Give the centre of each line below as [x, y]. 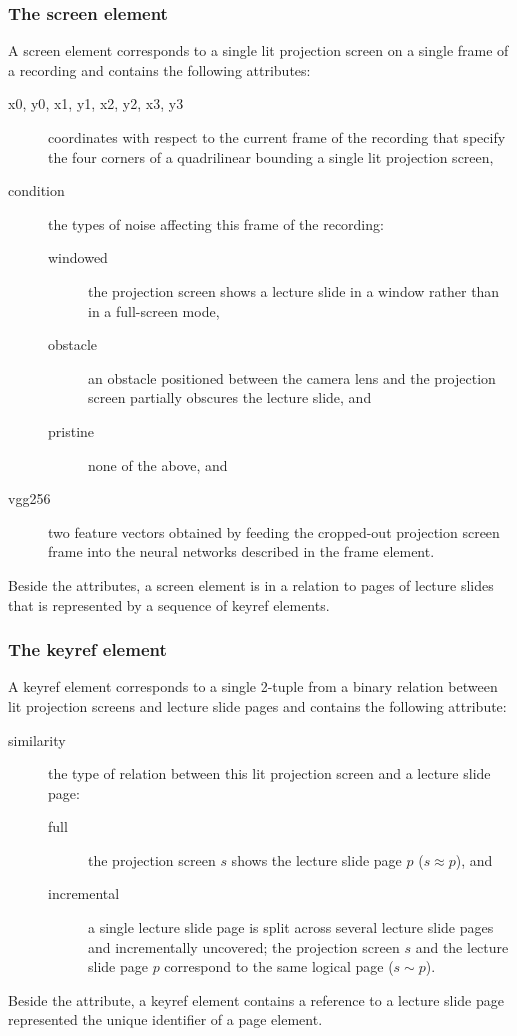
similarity [37, 739]
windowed [78, 257]
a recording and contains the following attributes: [159, 69]
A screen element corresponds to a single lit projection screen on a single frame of [258, 50]
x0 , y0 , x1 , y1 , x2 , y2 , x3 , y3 [96, 103]
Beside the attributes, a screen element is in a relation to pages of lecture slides [251, 584]
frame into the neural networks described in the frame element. [241, 551]
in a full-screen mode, [154, 310]
